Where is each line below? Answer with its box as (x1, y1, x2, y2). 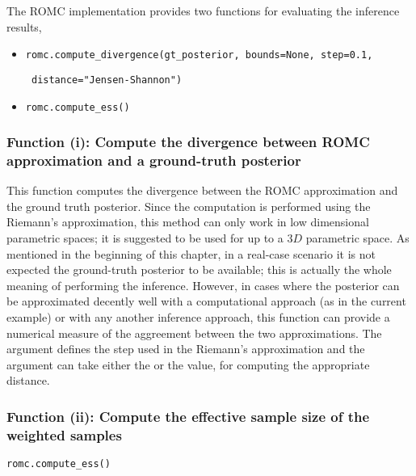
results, (6, 18, 42, 35)
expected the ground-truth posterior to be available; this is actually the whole (6, 261, 392, 278)
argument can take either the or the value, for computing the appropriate (6, 356, 370, 373)
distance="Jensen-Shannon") (31, 74, 183, 86)
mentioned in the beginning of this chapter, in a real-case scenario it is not (6, 245, 376, 262)
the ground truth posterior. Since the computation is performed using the (6, 197, 371, 214)
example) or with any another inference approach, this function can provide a (6, 309, 390, 326)
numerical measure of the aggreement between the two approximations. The (6, 324, 382, 341)
